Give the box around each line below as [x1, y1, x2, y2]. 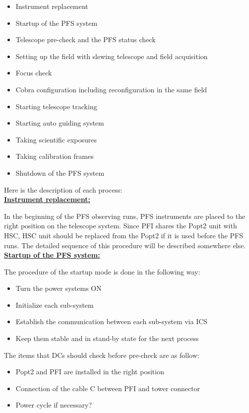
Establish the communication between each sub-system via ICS [15, 316, 208, 327]
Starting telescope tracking [15, 101, 97, 111]
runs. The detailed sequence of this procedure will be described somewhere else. [4, 240, 246, 250]
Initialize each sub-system [15, 299, 94, 310]
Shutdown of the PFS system [15, 167, 105, 178]
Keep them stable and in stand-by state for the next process [15, 333, 199, 344]
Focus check [15, 68, 52, 78]
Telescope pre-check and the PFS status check [15, 34, 156, 45]
